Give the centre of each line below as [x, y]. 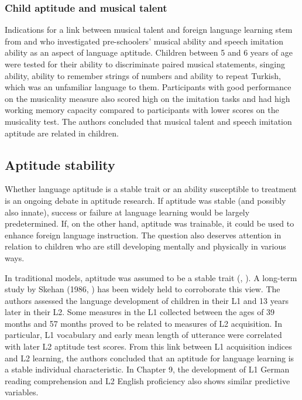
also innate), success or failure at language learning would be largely [127, 212]
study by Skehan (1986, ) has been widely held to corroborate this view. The [143, 289]
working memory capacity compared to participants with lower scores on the [142, 110]
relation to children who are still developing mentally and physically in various [145, 246]
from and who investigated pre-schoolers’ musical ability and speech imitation [144, 41]
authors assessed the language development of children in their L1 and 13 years [147, 300]
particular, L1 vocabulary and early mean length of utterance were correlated [143, 335]
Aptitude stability [60, 164]
